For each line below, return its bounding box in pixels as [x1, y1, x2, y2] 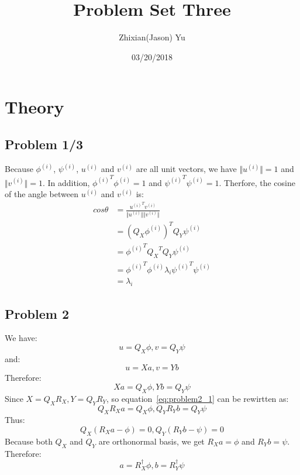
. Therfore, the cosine [219, 176, 295, 188]
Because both [5, 435, 53, 447]
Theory [5, 95, 64, 119]
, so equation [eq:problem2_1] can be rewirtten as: [106, 392, 289, 404]
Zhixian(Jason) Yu [119, 31, 185, 43]
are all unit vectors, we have [136, 163, 237, 175]
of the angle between [5, 188, 78, 200]
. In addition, [42, 176, 90, 188]
